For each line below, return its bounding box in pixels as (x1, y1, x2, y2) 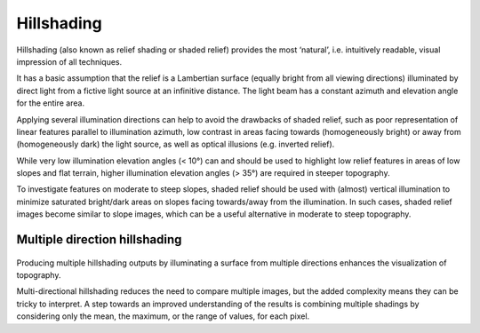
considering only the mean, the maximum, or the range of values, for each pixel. (16, 311, 310, 321)
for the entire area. (16, 98, 84, 108)
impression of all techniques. (16, 56, 123, 67)
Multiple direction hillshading (16, 232, 182, 248)
